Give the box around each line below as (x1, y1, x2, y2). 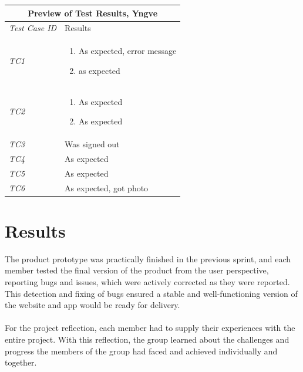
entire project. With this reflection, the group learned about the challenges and (5, 333, 289, 345)
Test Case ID (9, 22, 57, 34)
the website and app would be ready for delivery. (5, 299, 180, 311)
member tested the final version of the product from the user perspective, (5, 264, 269, 276)
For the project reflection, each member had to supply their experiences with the (5, 322, 295, 334)
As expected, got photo (65, 181, 149, 194)
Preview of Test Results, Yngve (28, 6, 158, 19)
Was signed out (65, 138, 120, 150)
